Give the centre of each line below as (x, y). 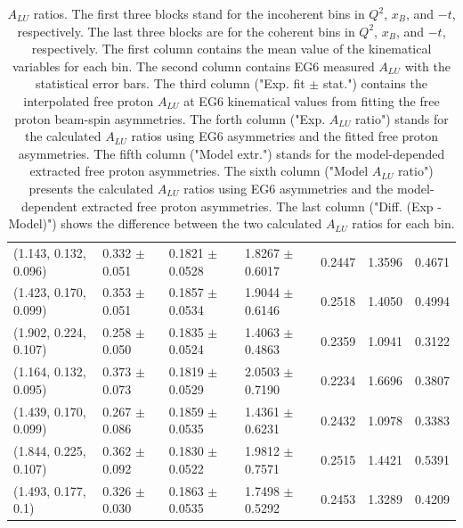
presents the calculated (91, 188)
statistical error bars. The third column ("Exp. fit (171, 83)
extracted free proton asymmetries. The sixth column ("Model (199, 171)
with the (428, 66)
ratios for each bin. (403, 223)
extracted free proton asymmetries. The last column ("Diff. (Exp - (261, 206)
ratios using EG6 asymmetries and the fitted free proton (285, 136)
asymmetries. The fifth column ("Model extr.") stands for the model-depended (231, 153)
